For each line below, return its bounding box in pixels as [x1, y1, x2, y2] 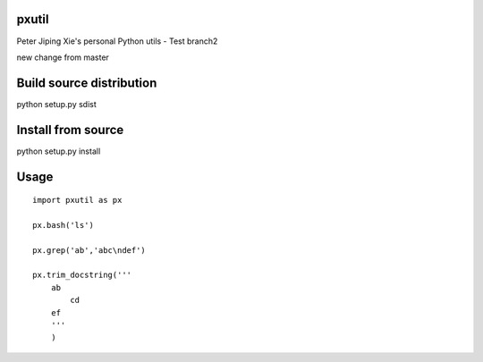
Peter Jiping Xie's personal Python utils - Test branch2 [16, 36, 218, 46]
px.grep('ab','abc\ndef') [32, 245, 147, 255]
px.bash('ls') [32, 220, 94, 230]
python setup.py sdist [16, 98, 97, 109]
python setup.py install [16, 146, 101, 156]
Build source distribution [16, 75, 157, 90]
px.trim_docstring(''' [32, 270, 132, 281]
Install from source [16, 122, 124, 138]
